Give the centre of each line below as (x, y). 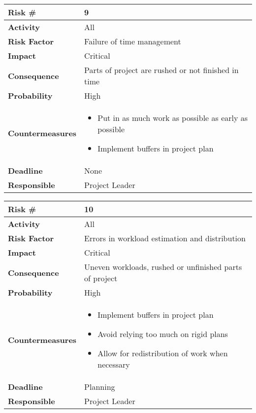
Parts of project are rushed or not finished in (161, 70)
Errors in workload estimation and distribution (165, 238)
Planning (100, 387)
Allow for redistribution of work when (163, 353)
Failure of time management (133, 41)
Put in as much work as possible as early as (173, 118)
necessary (114, 364)
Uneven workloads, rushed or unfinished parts (163, 267)
